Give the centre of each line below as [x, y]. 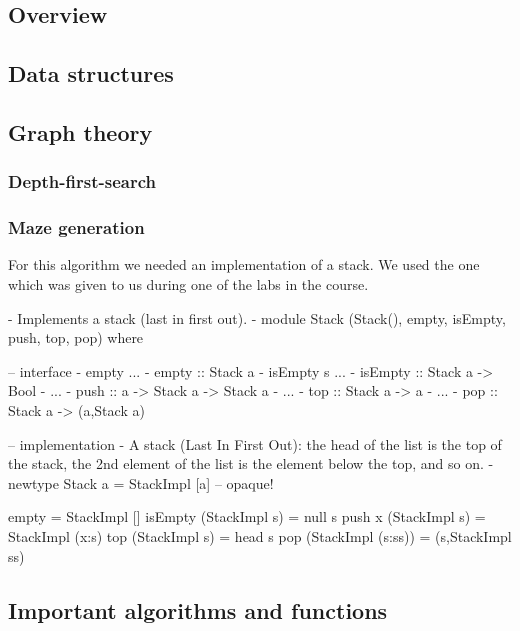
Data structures [91, 73]
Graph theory [80, 131]
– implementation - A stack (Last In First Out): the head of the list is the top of [255, 443]
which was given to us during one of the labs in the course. [188, 284]
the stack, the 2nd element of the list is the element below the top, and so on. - [251, 463]
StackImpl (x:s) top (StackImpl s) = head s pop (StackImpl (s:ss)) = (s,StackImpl [260, 535]
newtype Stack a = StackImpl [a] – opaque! [141, 482]
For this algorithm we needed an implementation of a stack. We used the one [244, 264]
